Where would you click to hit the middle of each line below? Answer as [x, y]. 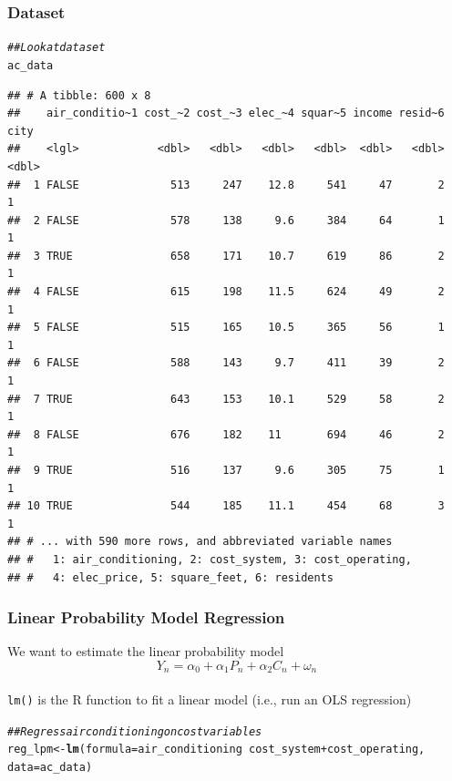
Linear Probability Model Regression [146, 617]
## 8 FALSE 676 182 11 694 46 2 [226, 434]
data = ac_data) [50, 767]
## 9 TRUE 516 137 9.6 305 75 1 [226, 470]
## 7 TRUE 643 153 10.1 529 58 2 [226, 399]
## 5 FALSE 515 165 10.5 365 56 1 [226, 328]
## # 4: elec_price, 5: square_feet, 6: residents [170, 577]
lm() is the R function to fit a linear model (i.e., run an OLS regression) [210, 699]
